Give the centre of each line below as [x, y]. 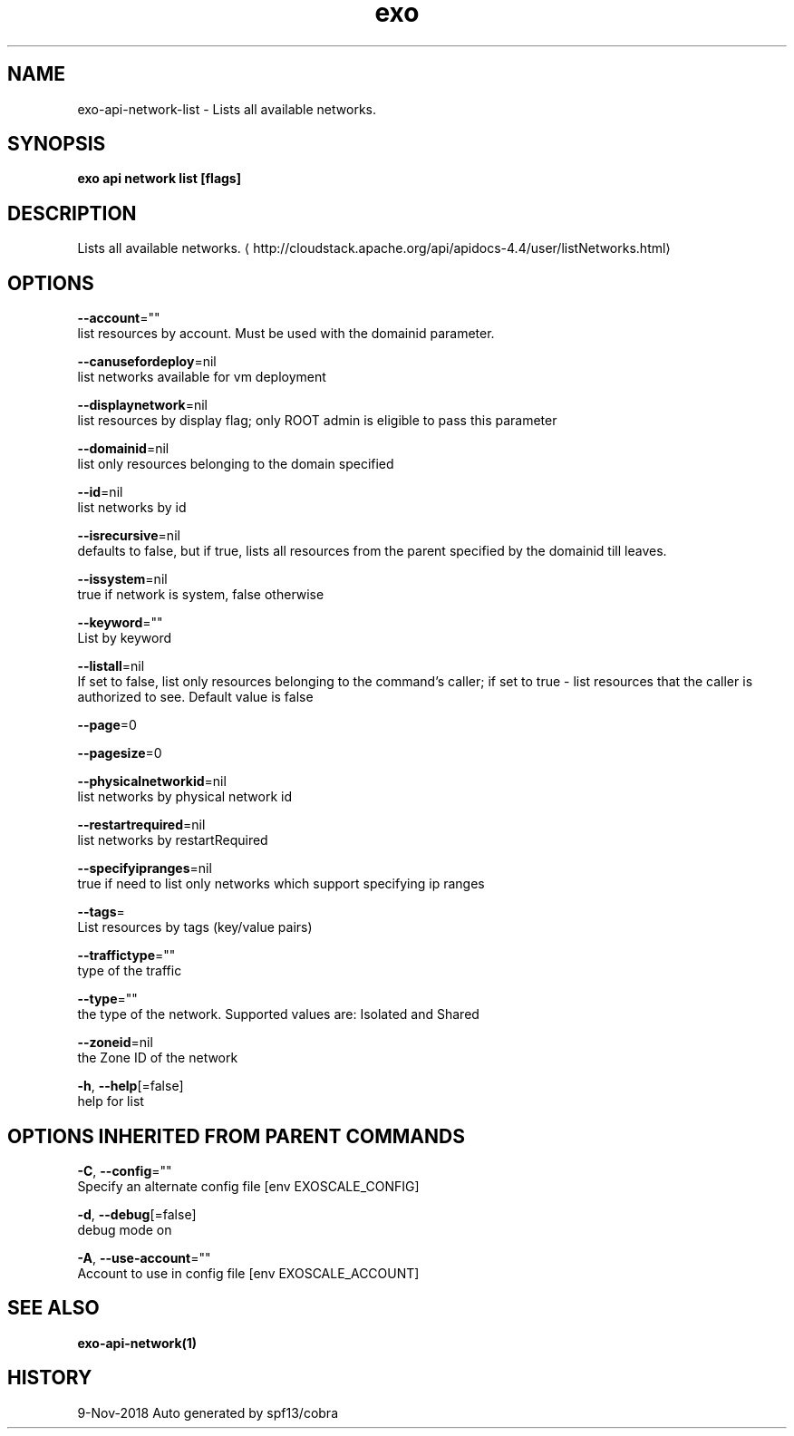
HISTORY [50, 1378]
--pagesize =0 [120, 753]
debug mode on [125, 1229]
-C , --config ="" [125, 1170]
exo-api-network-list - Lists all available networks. [227, 109]
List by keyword [125, 638]
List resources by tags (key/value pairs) [195, 927]
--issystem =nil [122, 579]
